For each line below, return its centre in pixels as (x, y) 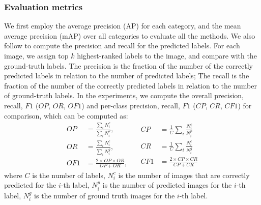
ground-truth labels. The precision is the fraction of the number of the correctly (128, 65)
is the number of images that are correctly (184, 175)
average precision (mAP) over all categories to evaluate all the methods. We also (130, 35)
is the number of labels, (69, 175)
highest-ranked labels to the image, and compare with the (167, 55)
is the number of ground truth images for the (105, 195)
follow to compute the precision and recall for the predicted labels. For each (122, 46)
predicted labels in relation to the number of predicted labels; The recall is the (127, 76)
